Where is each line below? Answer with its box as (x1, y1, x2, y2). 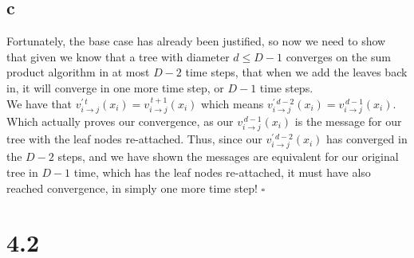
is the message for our (294, 113, 402, 129)
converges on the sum (286, 48, 391, 64)
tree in (6, 163, 38, 180)
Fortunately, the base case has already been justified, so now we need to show (6, 33, 386, 49)
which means (201, 95, 264, 111)
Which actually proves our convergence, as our (6, 113, 234, 129)
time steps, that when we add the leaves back (185, 64, 408, 80)
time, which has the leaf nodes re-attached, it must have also (73, 163, 371, 180)
